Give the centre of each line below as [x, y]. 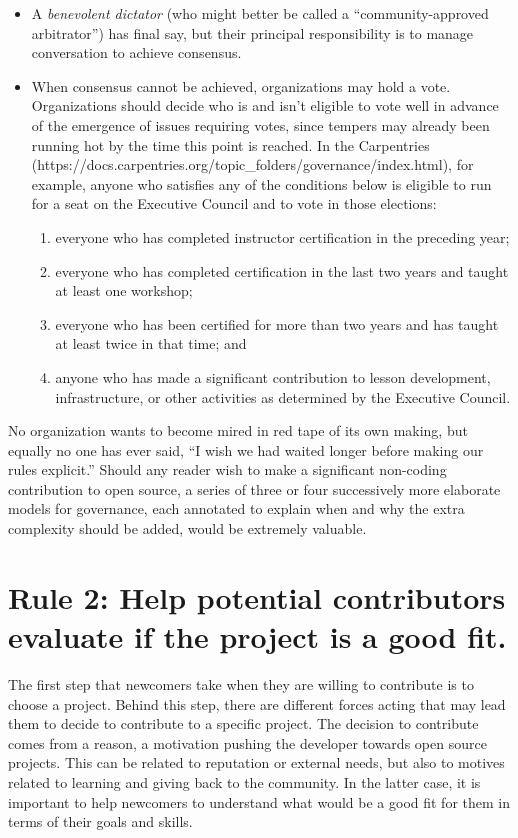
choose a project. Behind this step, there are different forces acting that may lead [257, 703]
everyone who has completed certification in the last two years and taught [282, 270]
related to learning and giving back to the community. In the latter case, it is [244, 781]
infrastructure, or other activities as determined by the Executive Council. [283, 396]
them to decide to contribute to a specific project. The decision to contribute [243, 723]
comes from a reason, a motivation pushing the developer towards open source [247, 742]
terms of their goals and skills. [100, 821]
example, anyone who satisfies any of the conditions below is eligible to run [261, 183]
